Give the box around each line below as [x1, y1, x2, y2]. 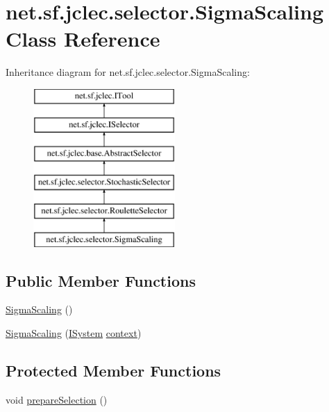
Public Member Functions [6, 269, 196, 291]
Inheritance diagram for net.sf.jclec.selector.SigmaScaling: [6, 65, 250, 79]
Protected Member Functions [6, 360, 221, 381]
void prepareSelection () [6, 392, 108, 406]
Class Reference [6, 24, 160, 53]
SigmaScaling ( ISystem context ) [6, 326, 142, 340]
